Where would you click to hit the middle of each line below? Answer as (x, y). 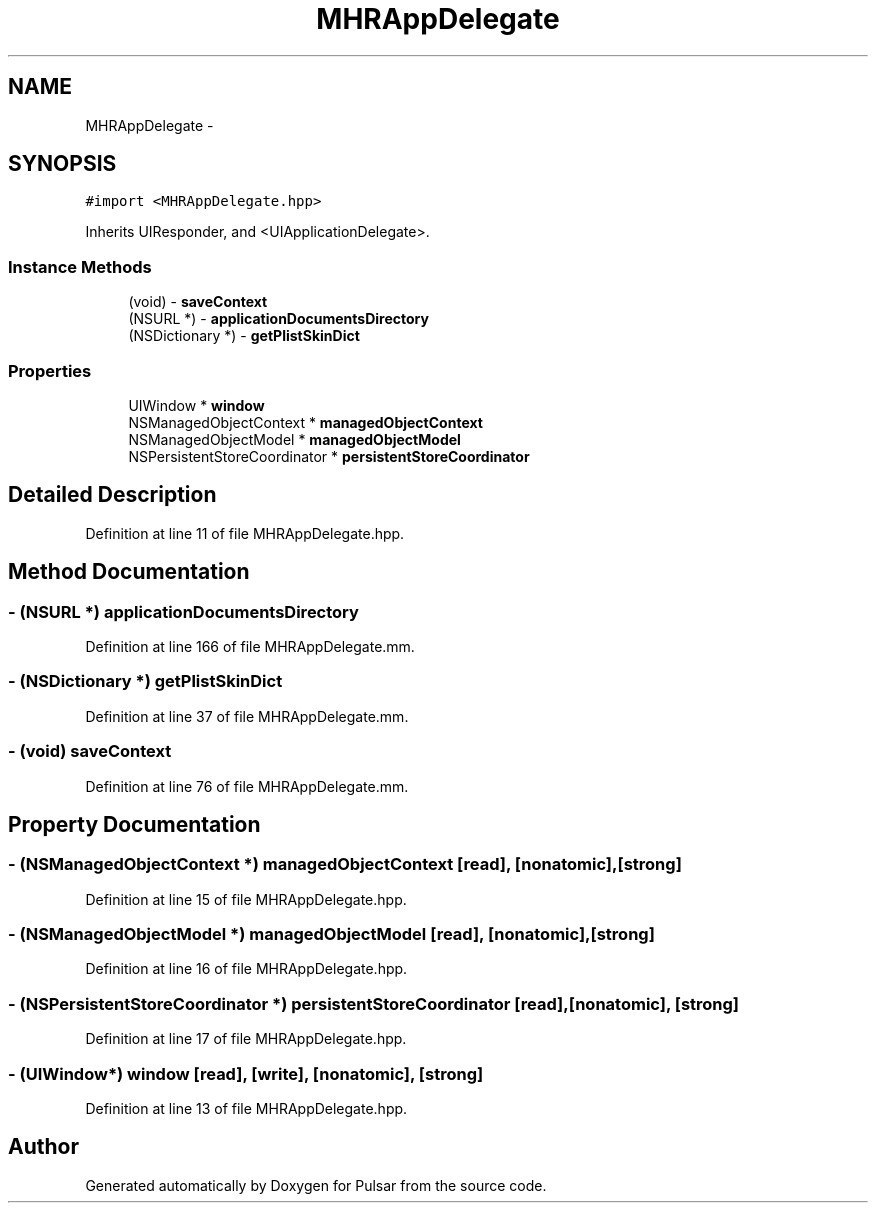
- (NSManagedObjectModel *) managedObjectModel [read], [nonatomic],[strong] (331, 934)
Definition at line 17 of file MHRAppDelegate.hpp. (246, 1039)
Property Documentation (134, 824)
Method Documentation (129, 572)
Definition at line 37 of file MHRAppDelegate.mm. (247, 716)
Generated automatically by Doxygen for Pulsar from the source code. (316, 1185)
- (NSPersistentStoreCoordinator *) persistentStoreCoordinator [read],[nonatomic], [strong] (374, 1003)
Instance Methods (80, 266)
